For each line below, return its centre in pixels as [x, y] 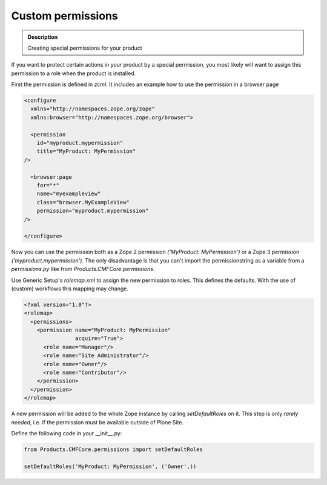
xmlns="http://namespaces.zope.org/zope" [93, 109]
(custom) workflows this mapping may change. [70, 289]
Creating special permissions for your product [85, 48]
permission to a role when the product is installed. [74, 73]
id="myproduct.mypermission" [80, 143]
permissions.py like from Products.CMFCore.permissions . [83, 269]
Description [43, 37]
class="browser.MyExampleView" [83, 202]
